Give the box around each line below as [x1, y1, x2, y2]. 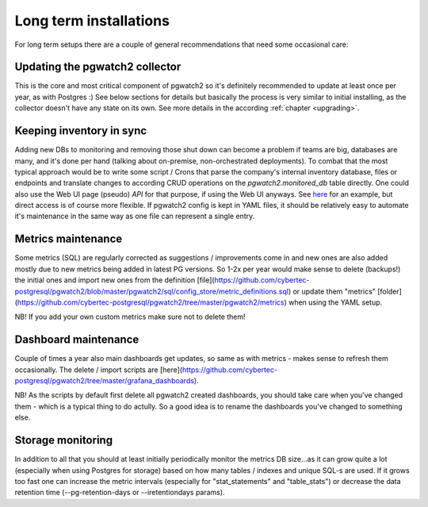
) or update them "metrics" [288, 286, 376, 296]
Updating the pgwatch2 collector [14, 60, 182, 74]
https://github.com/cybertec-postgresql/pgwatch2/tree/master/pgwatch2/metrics [17, 298, 285, 307]
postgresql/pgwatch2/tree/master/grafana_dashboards [14, 376, 194, 386]
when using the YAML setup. [288, 298, 383, 307]
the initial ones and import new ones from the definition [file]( [14, 275, 215, 285]
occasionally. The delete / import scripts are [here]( [14, 365, 182, 374]
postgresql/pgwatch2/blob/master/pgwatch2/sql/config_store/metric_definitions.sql [14, 286, 289, 296]
